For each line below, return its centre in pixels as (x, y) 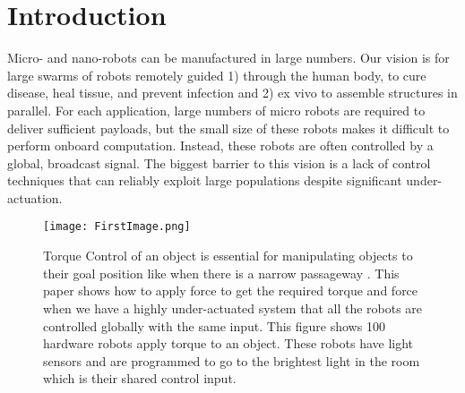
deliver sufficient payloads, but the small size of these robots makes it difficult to (228, 128)
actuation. (35, 197)
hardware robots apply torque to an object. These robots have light (228, 343)
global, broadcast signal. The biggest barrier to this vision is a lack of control (219, 162)
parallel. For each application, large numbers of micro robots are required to (216, 110)
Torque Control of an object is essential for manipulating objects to (228, 256)
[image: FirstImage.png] (117, 227)
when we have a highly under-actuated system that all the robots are (233, 308)
